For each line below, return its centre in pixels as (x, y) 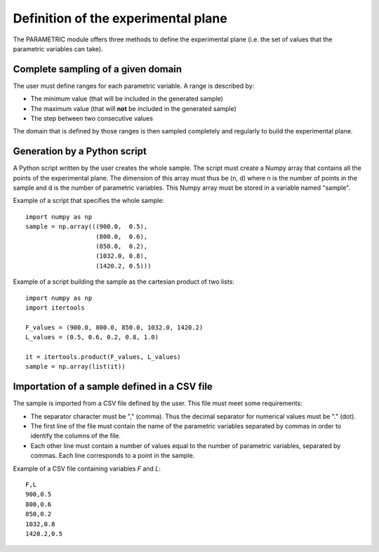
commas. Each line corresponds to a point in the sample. (113, 456)
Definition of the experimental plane (120, 18)
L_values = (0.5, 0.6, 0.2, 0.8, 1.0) (92, 337)
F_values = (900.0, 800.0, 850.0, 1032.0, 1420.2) (114, 327)
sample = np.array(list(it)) (75, 367)
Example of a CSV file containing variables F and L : (87, 468)
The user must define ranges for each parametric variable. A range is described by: (134, 86)
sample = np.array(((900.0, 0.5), (87, 227)
